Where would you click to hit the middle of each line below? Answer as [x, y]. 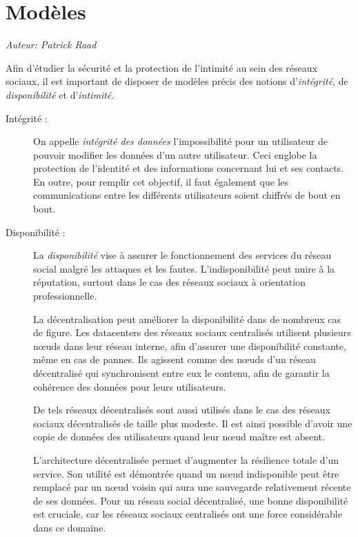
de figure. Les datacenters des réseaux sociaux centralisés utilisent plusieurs [192, 332]
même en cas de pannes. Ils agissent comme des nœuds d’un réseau [175, 359]
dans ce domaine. [70, 527]
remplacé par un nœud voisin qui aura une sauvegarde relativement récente [192, 487]
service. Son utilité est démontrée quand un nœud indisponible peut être [186, 473]
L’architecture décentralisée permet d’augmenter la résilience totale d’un [186, 459]
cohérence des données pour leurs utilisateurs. [130, 386]
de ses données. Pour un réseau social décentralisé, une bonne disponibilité [191, 500]
